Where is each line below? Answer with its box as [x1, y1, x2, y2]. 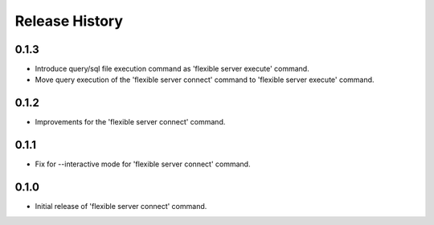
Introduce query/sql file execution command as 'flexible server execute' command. [35, 64, 309, 74]
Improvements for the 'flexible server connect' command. [35, 117, 226, 127]
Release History [14, 12, 124, 30]
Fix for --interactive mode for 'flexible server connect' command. [35, 159, 251, 169]
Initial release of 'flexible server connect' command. [35, 202, 207, 211]
